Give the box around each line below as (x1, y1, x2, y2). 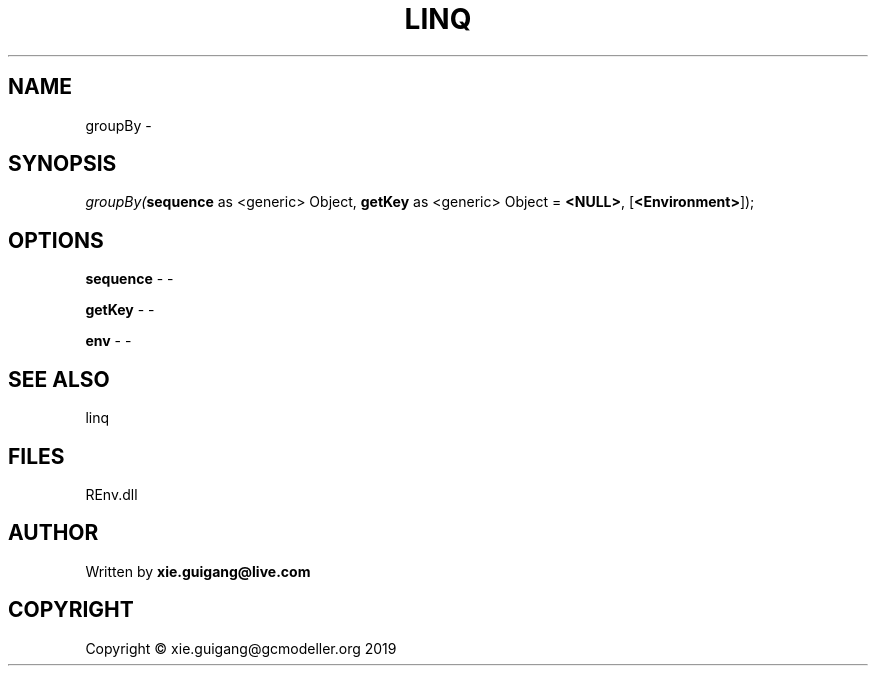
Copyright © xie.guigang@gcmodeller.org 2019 (85, 639, 397, 657)
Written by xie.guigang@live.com (85, 562, 311, 580)
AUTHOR (8, 520, 99, 546)
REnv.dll (85, 485, 138, 503)
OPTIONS (8, 227, 104, 253)
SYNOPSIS (8, 151, 117, 177)
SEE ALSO (8, 366, 110, 392)
